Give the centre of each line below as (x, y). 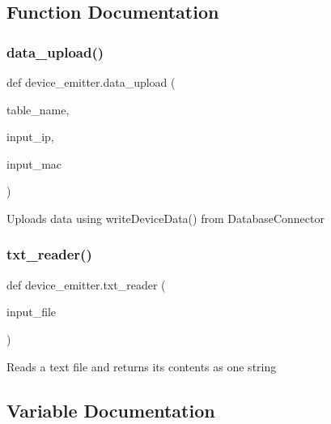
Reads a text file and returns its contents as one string (142, 366)
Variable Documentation (111, 410)
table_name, (38, 109)
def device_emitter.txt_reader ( (86, 284)
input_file (32, 312)
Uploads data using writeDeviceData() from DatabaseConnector (165, 218)
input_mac (34, 163)
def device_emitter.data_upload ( (91, 82)
